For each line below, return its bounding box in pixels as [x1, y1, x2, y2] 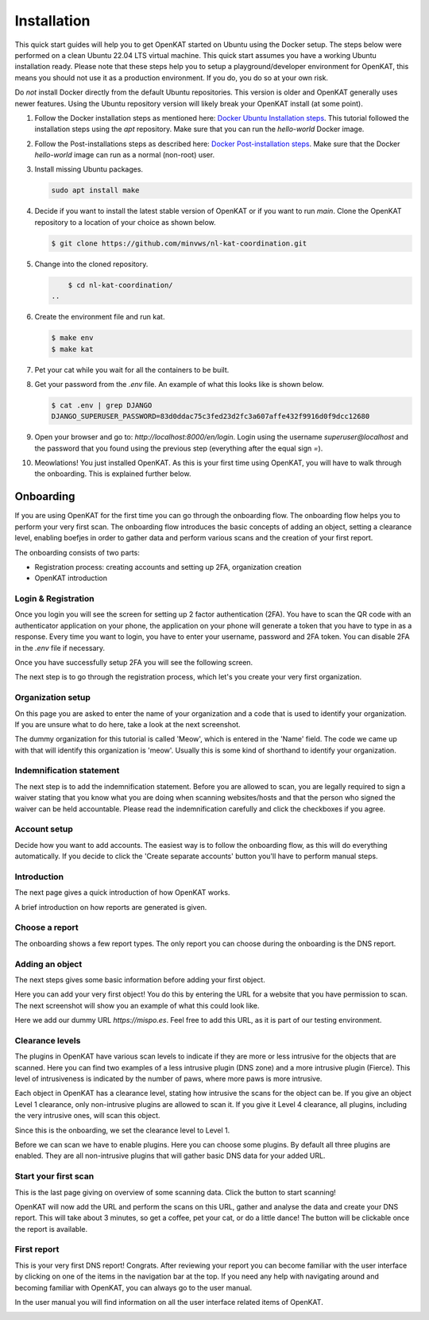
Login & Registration [14, 593, 95, 604]
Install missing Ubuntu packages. [34, 165, 143, 174]
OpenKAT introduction [34, 573, 107, 583]
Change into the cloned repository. [34, 259, 149, 269]
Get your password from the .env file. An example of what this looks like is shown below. [34, 379, 325, 389]
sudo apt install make [51, 186, 140, 195]
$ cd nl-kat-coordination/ [68, 281, 174, 289]
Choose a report [14, 922, 79, 933]
